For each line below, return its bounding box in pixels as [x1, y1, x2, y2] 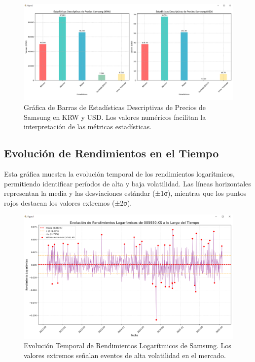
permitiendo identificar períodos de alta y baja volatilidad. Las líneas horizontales [4, 178, 251, 188]
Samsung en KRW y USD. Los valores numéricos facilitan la [24, 111, 206, 122]
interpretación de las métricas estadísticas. [24, 121, 152, 132]
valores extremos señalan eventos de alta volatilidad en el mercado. [24, 350, 226, 360]
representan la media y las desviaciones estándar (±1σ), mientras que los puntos [4, 188, 247, 198]
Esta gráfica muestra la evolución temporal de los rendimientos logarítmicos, [4, 169, 235, 179]
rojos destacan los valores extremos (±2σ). [4, 197, 132, 208]
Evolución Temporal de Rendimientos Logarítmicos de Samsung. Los [24, 340, 231, 351]
